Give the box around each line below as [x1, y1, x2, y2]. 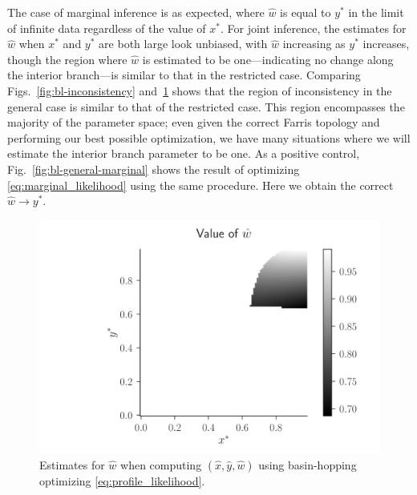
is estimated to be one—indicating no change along [142, 50, 394, 67]
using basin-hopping [258, 456, 357, 473]
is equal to [280, 4, 331, 20]
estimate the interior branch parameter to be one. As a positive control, [7, 145, 360, 162]
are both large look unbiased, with [99, 35, 268, 52]
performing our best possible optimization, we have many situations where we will [7, 129, 411, 146]
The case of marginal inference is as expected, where [7, 4, 265, 20]
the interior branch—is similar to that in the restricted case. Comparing [7, 66, 361, 83]
